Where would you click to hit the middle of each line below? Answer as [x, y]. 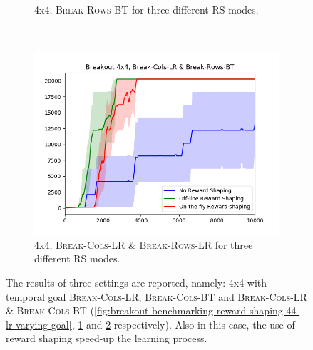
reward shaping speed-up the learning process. [107, 338]
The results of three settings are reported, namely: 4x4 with [137, 282]
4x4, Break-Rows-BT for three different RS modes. [147, 9]
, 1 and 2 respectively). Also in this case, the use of [183, 324]
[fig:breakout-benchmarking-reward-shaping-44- [197, 310]
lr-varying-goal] [39, 324]
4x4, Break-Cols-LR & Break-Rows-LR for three [144, 244]
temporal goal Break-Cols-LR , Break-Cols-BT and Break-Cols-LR [156, 296]
